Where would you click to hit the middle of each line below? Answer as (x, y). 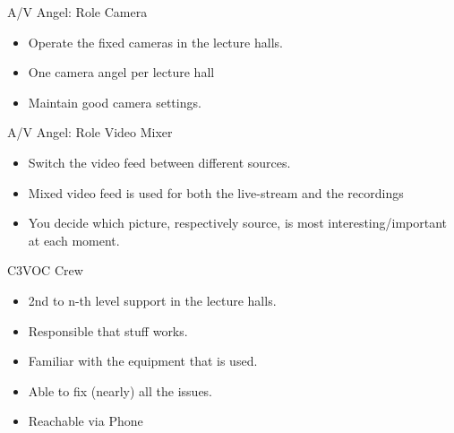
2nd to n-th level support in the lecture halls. (152, 300)
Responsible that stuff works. (108, 330)
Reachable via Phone (86, 421)
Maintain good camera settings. (115, 102)
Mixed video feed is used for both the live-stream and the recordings (216, 192)
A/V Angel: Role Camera (77, 12)
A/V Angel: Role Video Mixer (90, 132)
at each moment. (74, 240)
